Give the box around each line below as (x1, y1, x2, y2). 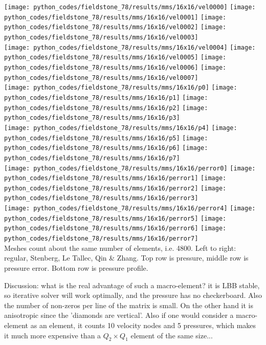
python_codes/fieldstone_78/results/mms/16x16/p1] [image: (4, 94, 208, 101)
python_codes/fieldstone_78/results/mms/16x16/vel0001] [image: (4, 13, 227, 21)
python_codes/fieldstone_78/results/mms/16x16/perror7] (4, 235, 198, 243)
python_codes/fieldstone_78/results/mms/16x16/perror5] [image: (4, 214, 227, 222)
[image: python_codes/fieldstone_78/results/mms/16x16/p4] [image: (4, 124, 237, 132)
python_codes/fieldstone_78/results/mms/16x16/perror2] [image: (4, 184, 227, 192)
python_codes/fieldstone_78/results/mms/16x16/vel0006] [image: (4, 63, 227, 71)
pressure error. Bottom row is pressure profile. (4, 262, 148, 273)
